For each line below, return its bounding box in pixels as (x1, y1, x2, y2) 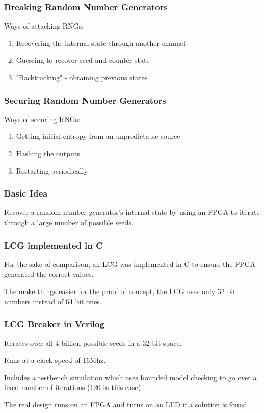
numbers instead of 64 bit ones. (4, 296, 102, 306)
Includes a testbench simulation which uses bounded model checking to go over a (4, 372, 257, 382)
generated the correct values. (4, 269, 94, 279)
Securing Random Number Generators (4, 93, 166, 106)
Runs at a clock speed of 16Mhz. (4, 355, 106, 365)
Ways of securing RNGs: (4, 113, 81, 124)
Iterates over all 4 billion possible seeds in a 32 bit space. (4, 337, 182, 348)
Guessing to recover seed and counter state (16, 55, 150, 65)
